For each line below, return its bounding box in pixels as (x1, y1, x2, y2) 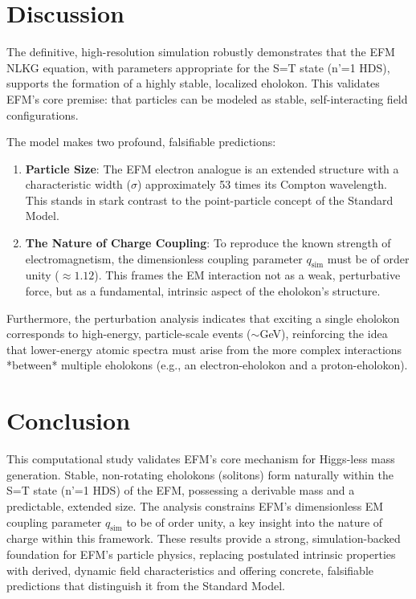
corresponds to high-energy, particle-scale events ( (6, 325, 251, 342)
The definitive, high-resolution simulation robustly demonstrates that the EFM (6, 43, 395, 60)
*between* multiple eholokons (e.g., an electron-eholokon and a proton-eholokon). (6, 357, 408, 373)
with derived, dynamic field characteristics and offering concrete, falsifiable (6, 561, 373, 578)
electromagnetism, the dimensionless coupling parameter (25, 250, 303, 267)
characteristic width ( (25, 176, 132, 193)
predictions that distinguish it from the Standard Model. (6, 577, 285, 594)
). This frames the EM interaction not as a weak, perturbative (94, 267, 401, 283)
